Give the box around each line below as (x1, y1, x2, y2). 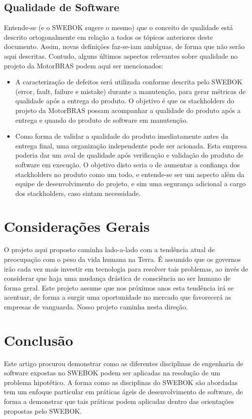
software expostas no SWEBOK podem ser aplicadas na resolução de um (4, 368, 220, 378)
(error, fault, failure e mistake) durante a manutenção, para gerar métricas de (15, 86, 246, 96)
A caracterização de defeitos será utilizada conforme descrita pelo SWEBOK (15, 77, 243, 87)
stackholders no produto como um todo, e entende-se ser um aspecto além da (15, 169, 245, 179)
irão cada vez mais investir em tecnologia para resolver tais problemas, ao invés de (4, 263, 248, 274)
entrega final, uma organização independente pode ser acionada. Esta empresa (15, 140, 247, 150)
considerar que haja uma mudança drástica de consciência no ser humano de (4, 273, 231, 283)
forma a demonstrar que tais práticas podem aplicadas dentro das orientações (4, 396, 234, 406)
